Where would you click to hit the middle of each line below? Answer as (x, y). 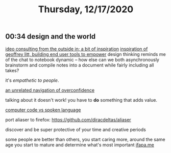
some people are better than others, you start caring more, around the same (85, 139)
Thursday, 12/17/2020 (86, 9)
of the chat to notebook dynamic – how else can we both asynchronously (82, 59)
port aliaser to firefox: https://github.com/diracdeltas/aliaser (68, 119)
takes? (12, 70)
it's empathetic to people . (32, 80)
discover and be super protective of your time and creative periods (76, 129)
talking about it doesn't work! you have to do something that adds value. (81, 100)
